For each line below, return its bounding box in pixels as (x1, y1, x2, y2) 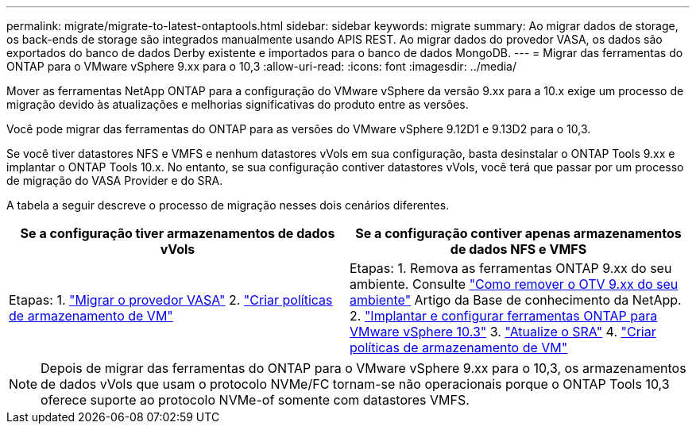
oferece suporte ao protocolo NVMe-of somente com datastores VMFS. (41, 392, 470, 408)
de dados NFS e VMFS (450, 241, 587, 257)
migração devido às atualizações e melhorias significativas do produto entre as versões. (6, 98, 469, 111)
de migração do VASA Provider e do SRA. (6, 174, 223, 187)
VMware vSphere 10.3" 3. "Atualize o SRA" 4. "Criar (350, 324, 656, 340)
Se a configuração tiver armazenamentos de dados (20, 225, 335, 241)
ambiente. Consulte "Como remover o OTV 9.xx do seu (350, 276, 679, 292)
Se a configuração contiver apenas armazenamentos (355, 225, 682, 241)
